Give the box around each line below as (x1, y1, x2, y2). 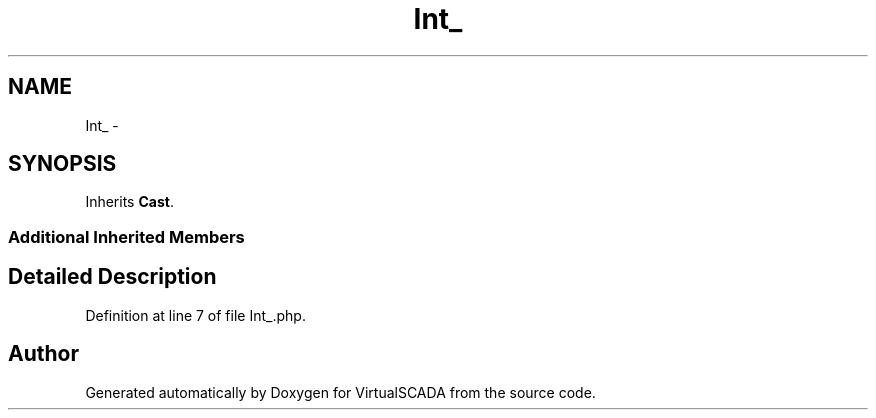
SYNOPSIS (8, 151, 117, 177)
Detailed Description (8, 264, 217, 290)
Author (8, 341, 79, 367)
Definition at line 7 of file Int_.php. (85, 306, 306, 324)
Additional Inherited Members (8, 226, 245, 247)
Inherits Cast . (85, 193, 174, 211)
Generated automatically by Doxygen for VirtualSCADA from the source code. (85, 383, 596, 401)
